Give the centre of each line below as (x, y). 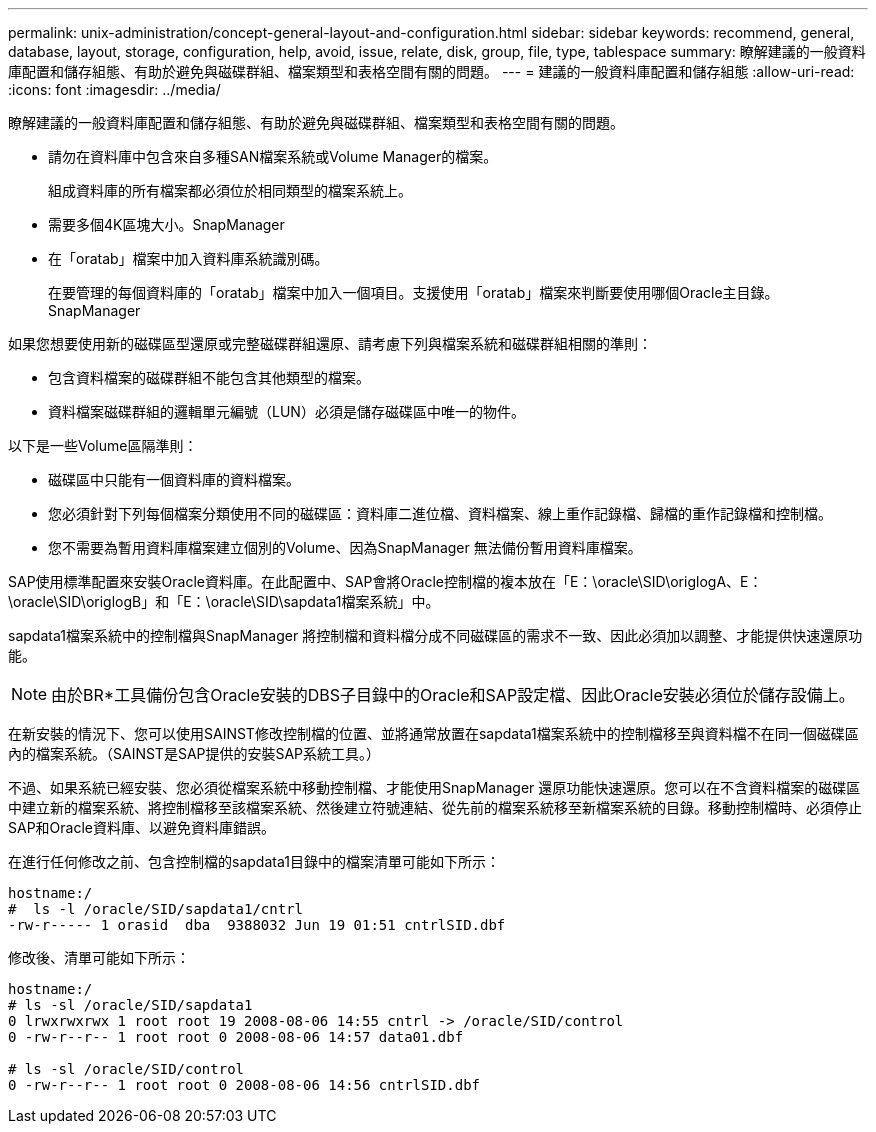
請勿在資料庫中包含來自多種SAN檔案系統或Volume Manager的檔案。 (273, 156)
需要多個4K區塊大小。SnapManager (166, 224)
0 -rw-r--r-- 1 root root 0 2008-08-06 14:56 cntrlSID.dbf (244, 1085)
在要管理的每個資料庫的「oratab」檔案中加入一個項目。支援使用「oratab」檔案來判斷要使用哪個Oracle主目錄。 (413, 292)
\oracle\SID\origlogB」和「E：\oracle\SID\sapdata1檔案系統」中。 (224, 601)
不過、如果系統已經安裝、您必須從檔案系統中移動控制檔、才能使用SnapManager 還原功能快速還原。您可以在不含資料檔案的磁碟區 (434, 787)
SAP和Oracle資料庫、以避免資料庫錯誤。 (141, 827)
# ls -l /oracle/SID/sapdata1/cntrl (156, 909)
